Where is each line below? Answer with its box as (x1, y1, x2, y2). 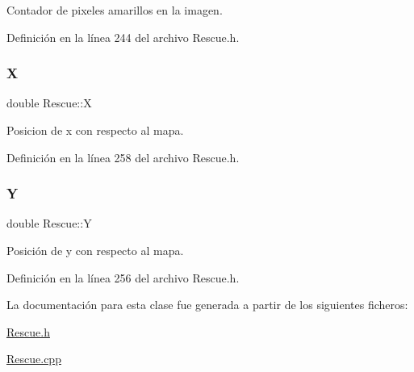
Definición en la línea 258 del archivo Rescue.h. (6, 148, 240, 165)
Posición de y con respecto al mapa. (6, 242, 184, 258)
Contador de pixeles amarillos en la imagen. (6, 2, 223, 18)
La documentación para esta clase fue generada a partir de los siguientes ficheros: (6, 296, 408, 313)
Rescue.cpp (6, 350, 61, 367)
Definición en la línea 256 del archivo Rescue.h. (6, 269, 240, 286)
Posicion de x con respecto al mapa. (6, 122, 184, 138)
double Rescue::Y (6, 215, 92, 232)
